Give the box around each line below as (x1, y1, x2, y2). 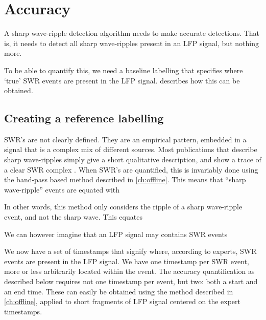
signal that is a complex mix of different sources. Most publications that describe (4, 144, 257, 155)
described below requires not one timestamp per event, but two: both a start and (4, 276, 258, 287)
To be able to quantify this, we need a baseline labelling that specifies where (4, 65, 243, 75)
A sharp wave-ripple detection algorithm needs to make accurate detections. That (4, 28, 260, 38)
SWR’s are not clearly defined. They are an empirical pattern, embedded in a (4, 134, 247, 144)
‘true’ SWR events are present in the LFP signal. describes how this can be (4, 75, 240, 86)
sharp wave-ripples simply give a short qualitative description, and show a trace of (4, 154, 261, 165)
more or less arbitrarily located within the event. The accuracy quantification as (4, 266, 255, 276)
